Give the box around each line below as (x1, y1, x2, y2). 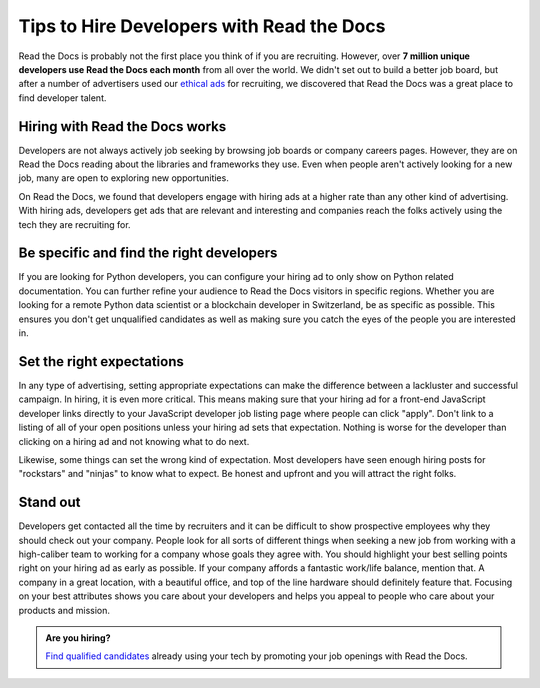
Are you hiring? (45, 631, 111, 644)
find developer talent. (18, 91, 107, 104)
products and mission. (18, 604, 110, 616)
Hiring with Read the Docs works (18, 118, 227, 135)
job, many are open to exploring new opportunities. (18, 172, 229, 184)
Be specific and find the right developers (18, 245, 278, 262)
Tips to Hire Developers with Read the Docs (18, 15, 386, 37)
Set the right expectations (18, 353, 185, 370)
